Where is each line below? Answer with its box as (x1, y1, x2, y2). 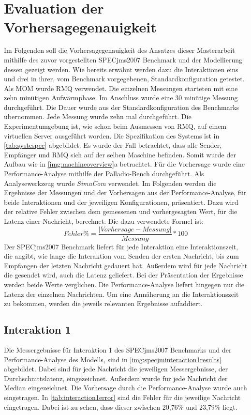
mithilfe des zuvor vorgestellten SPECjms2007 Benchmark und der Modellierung (4, 54, 242, 64)
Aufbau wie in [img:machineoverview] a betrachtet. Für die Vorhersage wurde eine (4, 159, 245, 169)
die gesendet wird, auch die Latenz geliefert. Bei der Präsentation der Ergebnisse (4, 270, 243, 280)
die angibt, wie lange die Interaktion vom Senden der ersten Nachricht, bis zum (4, 251, 239, 261)
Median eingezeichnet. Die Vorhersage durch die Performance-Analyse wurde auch (4, 383, 247, 393)
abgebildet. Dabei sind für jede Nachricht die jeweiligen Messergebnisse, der (4, 364, 228, 374)
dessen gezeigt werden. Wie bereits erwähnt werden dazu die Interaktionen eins (4, 64, 238, 74)
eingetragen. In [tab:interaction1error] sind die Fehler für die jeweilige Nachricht (4, 392, 241, 402)
